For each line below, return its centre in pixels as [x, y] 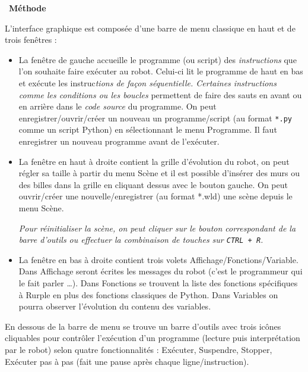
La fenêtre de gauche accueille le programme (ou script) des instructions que [158, 59]
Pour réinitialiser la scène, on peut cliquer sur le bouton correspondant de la [157, 228]
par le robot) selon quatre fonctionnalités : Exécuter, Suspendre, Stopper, [139, 349]
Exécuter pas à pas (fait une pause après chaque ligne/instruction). [127, 361]
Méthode [28, 8]
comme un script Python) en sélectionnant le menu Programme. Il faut [148, 129]
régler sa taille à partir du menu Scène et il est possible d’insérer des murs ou [159, 173]
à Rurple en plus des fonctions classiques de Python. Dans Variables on [148, 294]
